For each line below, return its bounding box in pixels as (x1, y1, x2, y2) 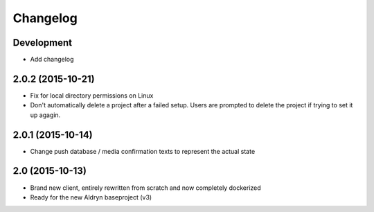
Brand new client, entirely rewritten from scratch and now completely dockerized (30, 184, 261, 192)
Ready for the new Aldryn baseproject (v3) (30, 193, 152, 201)
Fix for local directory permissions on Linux (30, 91, 154, 100)
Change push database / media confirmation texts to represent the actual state (30, 147, 256, 155)
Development (12, 37, 73, 48)
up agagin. (30, 111, 61, 119)
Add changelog (30, 55, 74, 64)
